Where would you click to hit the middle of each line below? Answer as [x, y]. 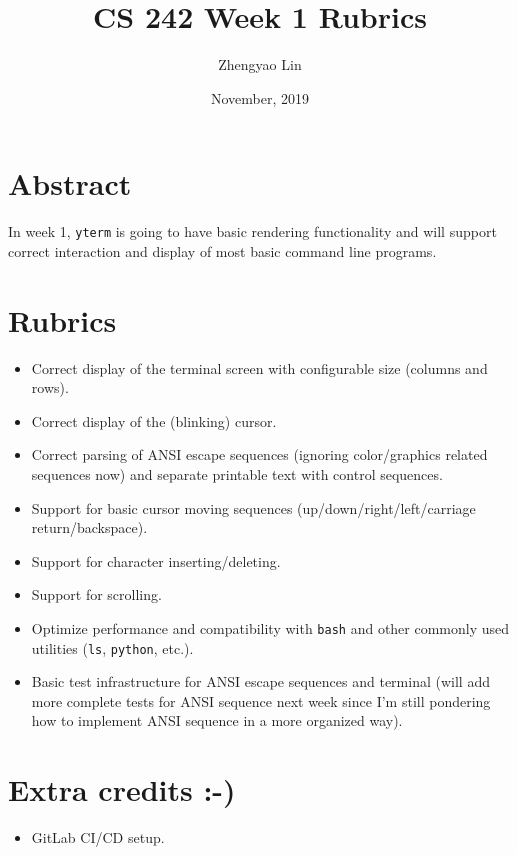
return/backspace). [89, 527]
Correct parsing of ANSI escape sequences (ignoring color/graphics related [259, 454]
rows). [50, 387]
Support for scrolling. [96, 594]
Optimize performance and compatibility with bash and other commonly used [270, 627]
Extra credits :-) [122, 789]
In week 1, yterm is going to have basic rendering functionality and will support [252, 231]
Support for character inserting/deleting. [156, 560]
